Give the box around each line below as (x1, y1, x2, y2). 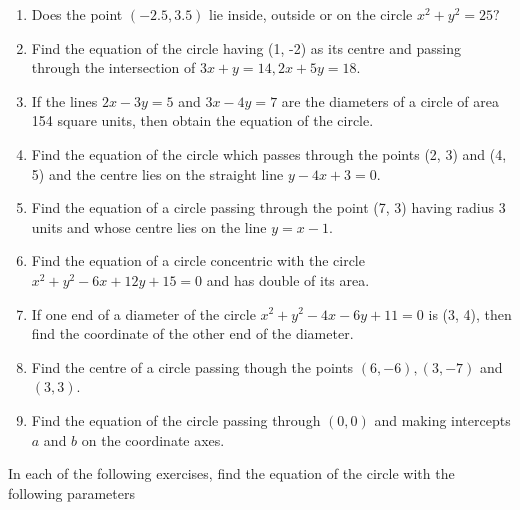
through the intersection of (31, 57, 196, 78)
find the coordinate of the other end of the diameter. (31, 323, 354, 344)
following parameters (8, 482, 135, 503)
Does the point (31, 4, 123, 24)
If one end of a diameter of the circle (31, 303, 256, 324)
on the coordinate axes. (81, 429, 225, 450)
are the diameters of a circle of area (281, 90, 499, 111)
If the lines (31, 90, 98, 111)
